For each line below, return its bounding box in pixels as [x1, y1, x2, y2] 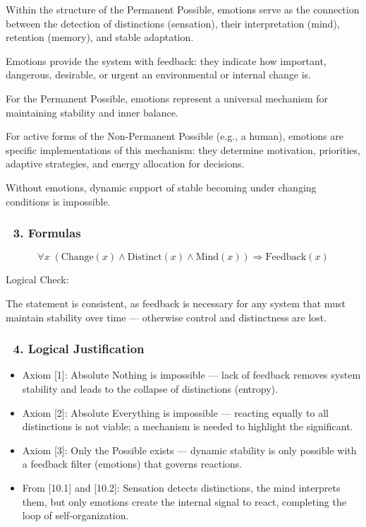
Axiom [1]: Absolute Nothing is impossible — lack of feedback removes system [22, 367, 361, 382]
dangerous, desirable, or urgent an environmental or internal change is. [6, 67, 311, 82]
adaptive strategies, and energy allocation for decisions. [6, 156, 245, 171]
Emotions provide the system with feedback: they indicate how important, [6, 53, 327, 68]
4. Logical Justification [13, 340, 145, 357]
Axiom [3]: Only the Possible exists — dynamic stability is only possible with [22, 442, 357, 457]
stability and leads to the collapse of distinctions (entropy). [22, 381, 278, 396]
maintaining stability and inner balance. [6, 105, 178, 119]
